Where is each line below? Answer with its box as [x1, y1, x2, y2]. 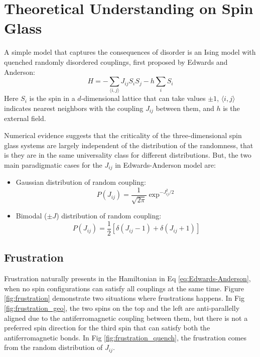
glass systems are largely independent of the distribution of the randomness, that [4, 140, 253, 150]
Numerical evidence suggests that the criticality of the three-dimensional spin [4, 130, 242, 141]
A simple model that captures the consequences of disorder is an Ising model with [4, 47, 256, 57]
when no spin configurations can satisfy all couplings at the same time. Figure [4, 283, 244, 293]
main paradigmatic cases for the [4, 159, 102, 170]
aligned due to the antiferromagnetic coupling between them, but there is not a [4, 312, 248, 323]
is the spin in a [29, 93, 75, 103]
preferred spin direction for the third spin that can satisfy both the [4, 322, 210, 333]
